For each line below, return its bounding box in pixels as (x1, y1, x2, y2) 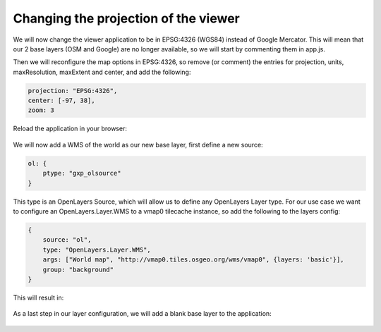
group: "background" (42, 265, 114, 273)
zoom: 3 (28, 106, 54, 114)
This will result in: (13, 293, 64, 302)
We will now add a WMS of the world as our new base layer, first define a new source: (13, 140, 264, 149)
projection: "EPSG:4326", (28, 87, 118, 94)
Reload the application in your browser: (13, 124, 127, 133)
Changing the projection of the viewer (13, 11, 240, 26)
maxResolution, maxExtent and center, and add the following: (13, 68, 191, 76)
